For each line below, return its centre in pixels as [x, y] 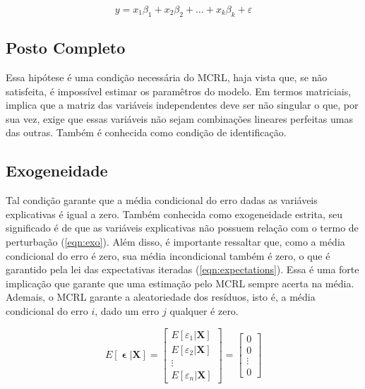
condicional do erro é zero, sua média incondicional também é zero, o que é [168, 255]
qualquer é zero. [204, 310]
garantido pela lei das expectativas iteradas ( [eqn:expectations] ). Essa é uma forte [182, 269]
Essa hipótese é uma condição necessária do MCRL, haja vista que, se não [167, 77]
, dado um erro [127, 310]
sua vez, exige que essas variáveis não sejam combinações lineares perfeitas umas [179, 118]
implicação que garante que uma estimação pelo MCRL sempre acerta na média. [180, 283]
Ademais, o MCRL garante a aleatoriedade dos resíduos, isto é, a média [161, 297]
